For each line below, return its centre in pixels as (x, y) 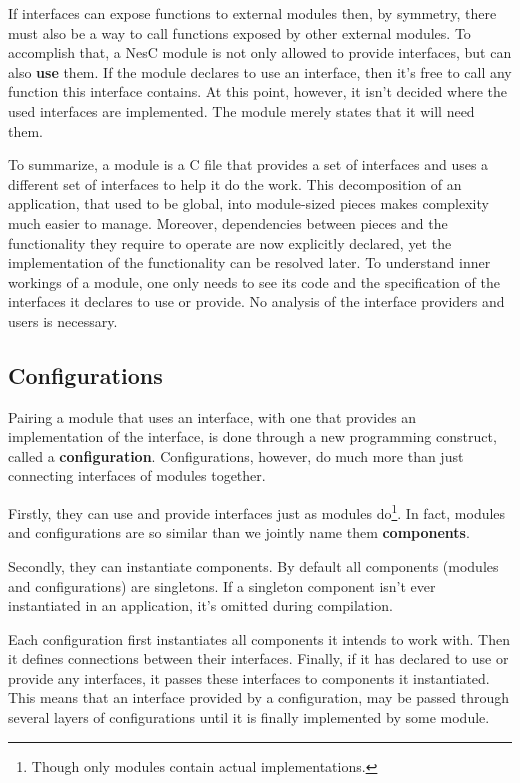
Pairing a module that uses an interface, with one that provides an (212, 416)
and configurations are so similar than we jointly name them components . (239, 532)
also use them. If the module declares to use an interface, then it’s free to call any (260, 71)
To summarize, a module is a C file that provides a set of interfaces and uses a (248, 164)
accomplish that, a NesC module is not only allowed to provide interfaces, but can (260, 52)
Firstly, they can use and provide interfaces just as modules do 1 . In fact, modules (257, 511)
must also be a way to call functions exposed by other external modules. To (239, 32)
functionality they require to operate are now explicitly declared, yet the (230, 242)
